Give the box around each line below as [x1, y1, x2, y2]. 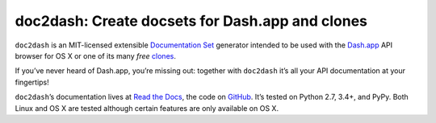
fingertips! [15, 77, 50, 87]
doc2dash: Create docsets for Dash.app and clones [15, 12, 367, 30]
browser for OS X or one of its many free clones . [15, 51, 177, 60]
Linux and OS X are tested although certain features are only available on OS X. [15, 103, 279, 113]
